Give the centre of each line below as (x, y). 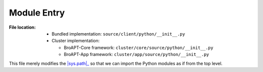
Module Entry (37, 13)
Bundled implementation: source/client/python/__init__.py (118, 34)
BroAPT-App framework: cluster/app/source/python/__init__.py (137, 54)
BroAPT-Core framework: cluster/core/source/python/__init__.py (139, 47)
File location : (22, 27)
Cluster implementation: (76, 41)
